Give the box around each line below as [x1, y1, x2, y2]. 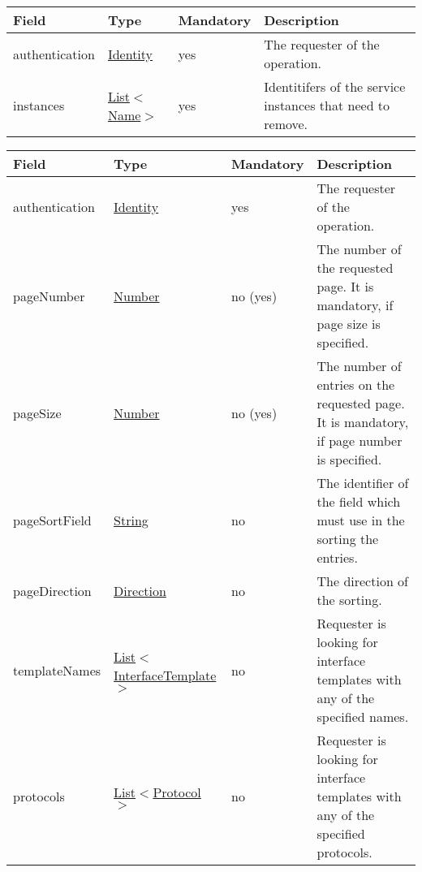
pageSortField [13, 511, 92, 529]
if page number [316, 431, 403, 450]
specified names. [316, 707, 409, 726]
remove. [264, 114, 308, 133]
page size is [316, 314, 381, 333]
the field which [316, 492, 401, 511]
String [114, 511, 149, 529]
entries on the [316, 375, 395, 394]
